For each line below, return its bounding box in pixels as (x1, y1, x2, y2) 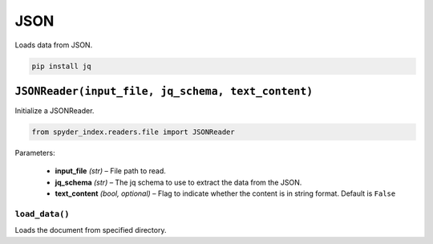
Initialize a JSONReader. (14, 106, 95, 116)
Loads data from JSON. (14, 40, 93, 50)
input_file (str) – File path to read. (55, 166, 166, 176)
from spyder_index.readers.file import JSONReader (31, 128, 236, 136)
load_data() (14, 209, 70, 219)
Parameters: (14, 148, 55, 157)
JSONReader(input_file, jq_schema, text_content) (14, 84, 314, 98)
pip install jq (31, 61, 91, 71)
